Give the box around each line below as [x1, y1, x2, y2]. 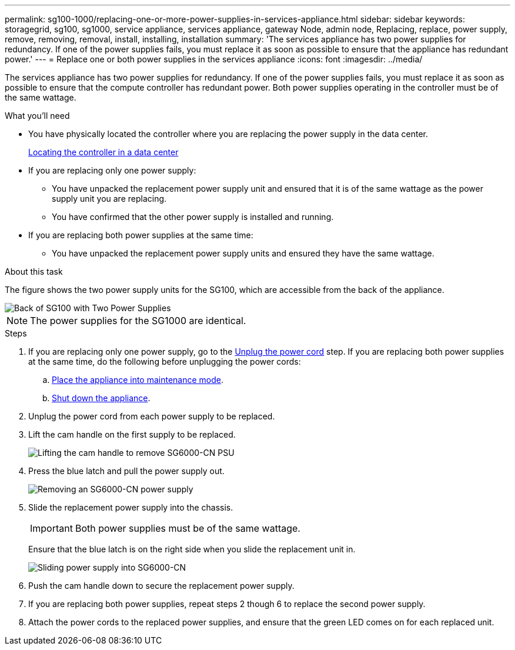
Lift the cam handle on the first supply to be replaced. [28, 429, 236, 439]
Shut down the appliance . [52, 393, 151, 403]
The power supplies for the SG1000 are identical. [30, 315, 246, 326]
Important [30, 522, 73, 534]
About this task [5, 266, 63, 276]
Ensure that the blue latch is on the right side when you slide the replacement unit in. [28, 544, 356, 554]
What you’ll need [5, 111, 70, 121]
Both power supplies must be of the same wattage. [75, 522, 300, 534]
